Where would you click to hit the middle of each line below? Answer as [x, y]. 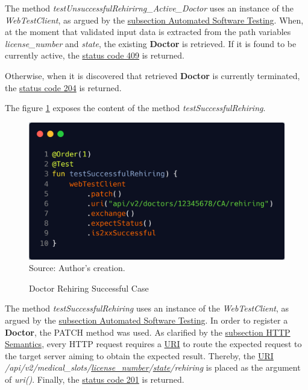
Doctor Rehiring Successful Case [89, 288]
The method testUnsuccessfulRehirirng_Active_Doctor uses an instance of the [149, 8]
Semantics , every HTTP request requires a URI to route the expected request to [153, 344]
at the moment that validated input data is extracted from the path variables [148, 32]
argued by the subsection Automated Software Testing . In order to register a [146, 320]
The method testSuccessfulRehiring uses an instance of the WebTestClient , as [147, 308]
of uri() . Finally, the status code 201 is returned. [95, 379]
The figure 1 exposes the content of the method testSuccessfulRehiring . [135, 108]
